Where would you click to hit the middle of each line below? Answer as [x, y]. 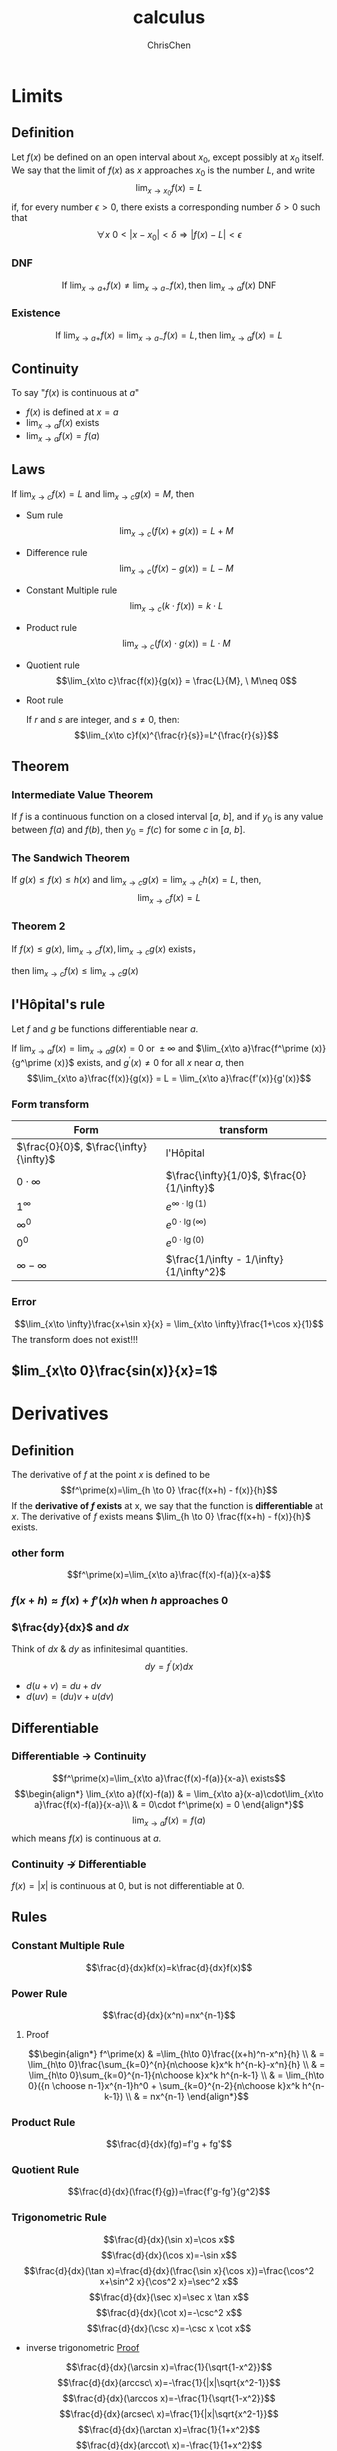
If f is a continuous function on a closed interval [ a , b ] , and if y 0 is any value [167, 818]
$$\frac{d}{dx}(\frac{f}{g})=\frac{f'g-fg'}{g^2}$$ [169, 2192]
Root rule [44, 700]
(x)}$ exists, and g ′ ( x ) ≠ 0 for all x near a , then [148, 1061]
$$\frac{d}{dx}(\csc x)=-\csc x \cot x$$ [169, 2328]
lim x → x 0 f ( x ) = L [169, 190]
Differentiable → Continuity [79, 1756]
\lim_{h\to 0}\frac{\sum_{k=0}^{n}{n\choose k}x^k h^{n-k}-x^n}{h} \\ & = [176, 2064]
